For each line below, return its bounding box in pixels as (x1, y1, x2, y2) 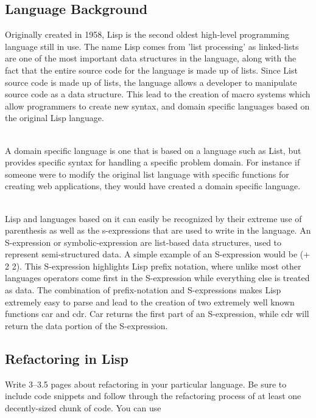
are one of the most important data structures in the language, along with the (5, 52, 297, 64)
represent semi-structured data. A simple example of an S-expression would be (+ (5, 248, 311, 260)
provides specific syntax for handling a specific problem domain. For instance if (5, 156, 300, 169)
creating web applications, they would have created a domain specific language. (5, 179, 301, 192)
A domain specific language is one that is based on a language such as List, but (5, 144, 301, 156)
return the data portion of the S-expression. (5, 319, 168, 332)
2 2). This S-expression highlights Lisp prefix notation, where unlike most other (5, 259, 301, 272)
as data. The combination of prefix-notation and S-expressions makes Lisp (5, 284, 281, 296)
